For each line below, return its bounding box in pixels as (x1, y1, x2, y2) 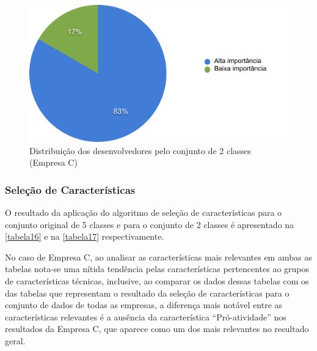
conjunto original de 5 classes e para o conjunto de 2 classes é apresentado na (5, 218, 294, 231)
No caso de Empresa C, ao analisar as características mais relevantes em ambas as (5, 250, 312, 263)
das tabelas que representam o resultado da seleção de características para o (5, 286, 290, 299)
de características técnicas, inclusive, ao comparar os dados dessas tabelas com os (5, 274, 309, 287)
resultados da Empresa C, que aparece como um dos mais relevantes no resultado (5, 322, 309, 335)
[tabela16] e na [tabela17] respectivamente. (5, 230, 164, 243)
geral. (5, 334, 26, 347)
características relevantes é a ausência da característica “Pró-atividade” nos (5, 310, 286, 323)
